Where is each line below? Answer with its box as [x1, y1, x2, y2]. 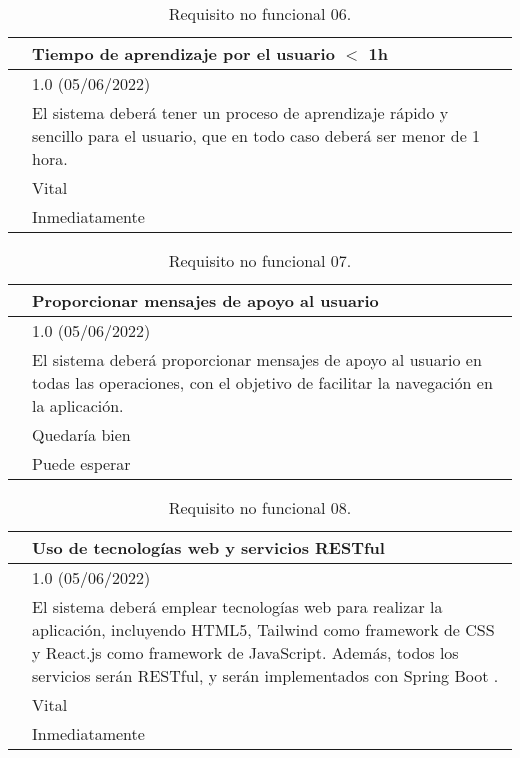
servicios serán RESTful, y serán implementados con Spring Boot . [32, 664, 499, 687]
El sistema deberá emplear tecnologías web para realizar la [32, 595, 443, 618]
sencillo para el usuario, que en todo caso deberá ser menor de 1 [32, 124, 481, 147]
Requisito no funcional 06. [168, 2, 352, 25]
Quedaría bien [32, 423, 131, 446]
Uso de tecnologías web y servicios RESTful [32, 536, 385, 559]
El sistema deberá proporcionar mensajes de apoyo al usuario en [32, 348, 482, 371]
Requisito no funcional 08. [168, 496, 352, 519]
